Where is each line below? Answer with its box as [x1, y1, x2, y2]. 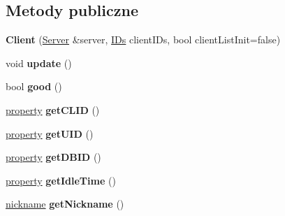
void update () [6, 55, 72, 70]
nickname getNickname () [6, 196, 124, 211]
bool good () [6, 79, 62, 94]
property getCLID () [6, 102, 100, 117]
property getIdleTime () [6, 173, 116, 187]
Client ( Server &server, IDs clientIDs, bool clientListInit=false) [6, 32, 281, 47]
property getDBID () [6, 150, 101, 164]
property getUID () [6, 126, 94, 141]
